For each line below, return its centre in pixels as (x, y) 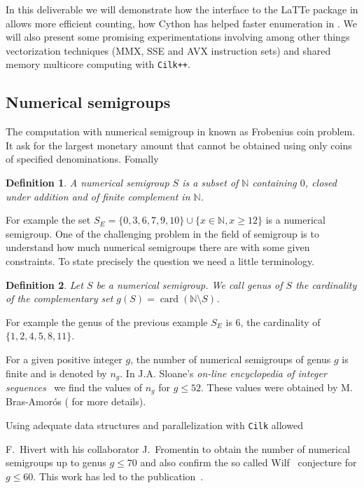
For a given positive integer (64, 359)
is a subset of (210, 183)
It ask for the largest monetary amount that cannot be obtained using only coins (179, 145)
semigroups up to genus (56, 462)
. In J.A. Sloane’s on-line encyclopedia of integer (223, 373)
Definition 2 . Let (44, 284)
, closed (321, 183)
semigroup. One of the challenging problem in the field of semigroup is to (162, 233)
